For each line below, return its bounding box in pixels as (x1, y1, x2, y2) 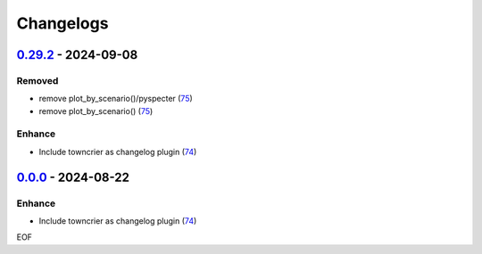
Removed (16, 74, 59, 86)
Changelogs (16, 13, 109, 33)
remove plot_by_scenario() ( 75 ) (38, 105, 154, 116)
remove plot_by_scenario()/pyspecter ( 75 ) (38, 94, 194, 104)
